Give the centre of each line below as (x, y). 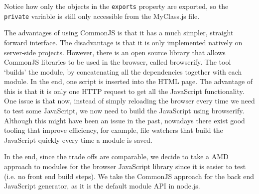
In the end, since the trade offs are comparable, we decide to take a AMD (116, 156)
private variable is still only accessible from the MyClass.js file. (102, 16)
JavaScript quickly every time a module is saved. (78, 140)
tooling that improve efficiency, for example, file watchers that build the (114, 130)
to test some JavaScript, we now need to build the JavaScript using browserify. (124, 111)
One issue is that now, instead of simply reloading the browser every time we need (129, 101)
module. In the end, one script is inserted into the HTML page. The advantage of (129, 81)
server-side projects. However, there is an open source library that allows (115, 52)
